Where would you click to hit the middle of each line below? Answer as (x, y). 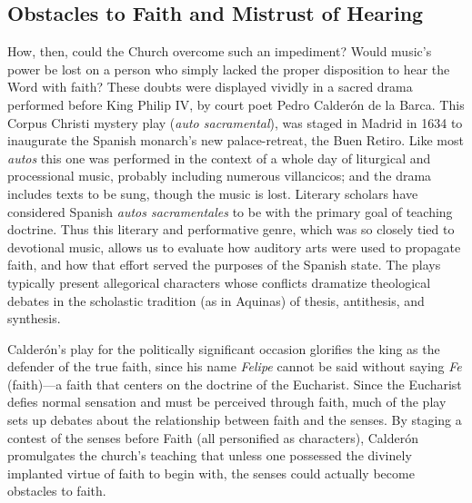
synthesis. (34, 318)
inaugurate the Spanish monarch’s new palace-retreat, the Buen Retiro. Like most (236, 140)
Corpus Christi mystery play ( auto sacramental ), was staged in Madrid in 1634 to (235, 122)
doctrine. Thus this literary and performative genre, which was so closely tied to (231, 229)
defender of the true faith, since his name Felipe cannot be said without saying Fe (235, 366)
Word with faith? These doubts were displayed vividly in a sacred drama (210, 87)
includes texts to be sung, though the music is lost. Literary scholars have (213, 193)
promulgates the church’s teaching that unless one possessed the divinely (210, 455)
